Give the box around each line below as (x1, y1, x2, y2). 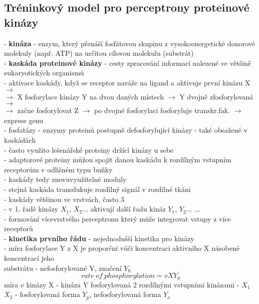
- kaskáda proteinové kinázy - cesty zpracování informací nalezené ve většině (4, 57, 251, 68)
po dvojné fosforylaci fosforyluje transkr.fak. (94, 105, 230, 116)
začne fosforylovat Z (17, 105, 79, 116)
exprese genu (4, 115, 43, 125)
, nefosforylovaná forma (89, 289, 161, 299)
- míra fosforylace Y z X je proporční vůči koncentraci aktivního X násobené (4, 243, 240, 253)
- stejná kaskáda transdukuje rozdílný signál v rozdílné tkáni (4, 183, 191, 194)
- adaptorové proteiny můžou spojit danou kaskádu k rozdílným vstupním (4, 154, 231, 165)
